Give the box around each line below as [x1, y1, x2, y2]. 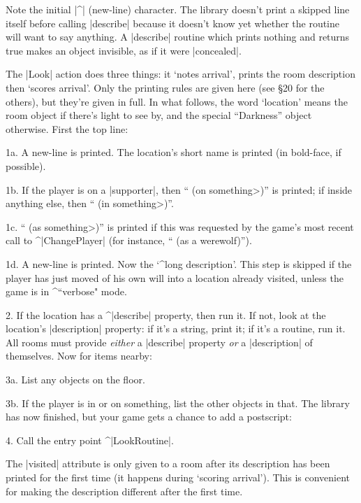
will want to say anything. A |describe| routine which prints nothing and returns [6, 29, 350, 44]
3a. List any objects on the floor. [6, 372, 145, 387]
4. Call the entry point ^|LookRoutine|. [6, 432, 174, 447]
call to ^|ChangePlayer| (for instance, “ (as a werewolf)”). [6, 233, 252, 248]
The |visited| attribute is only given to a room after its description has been [6, 456, 330, 471]
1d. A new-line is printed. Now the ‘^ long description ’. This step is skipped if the [6, 256, 352, 271]
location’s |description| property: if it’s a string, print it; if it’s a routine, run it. [6, 321, 346, 336]
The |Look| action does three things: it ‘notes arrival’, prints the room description [6, 66, 355, 81]
